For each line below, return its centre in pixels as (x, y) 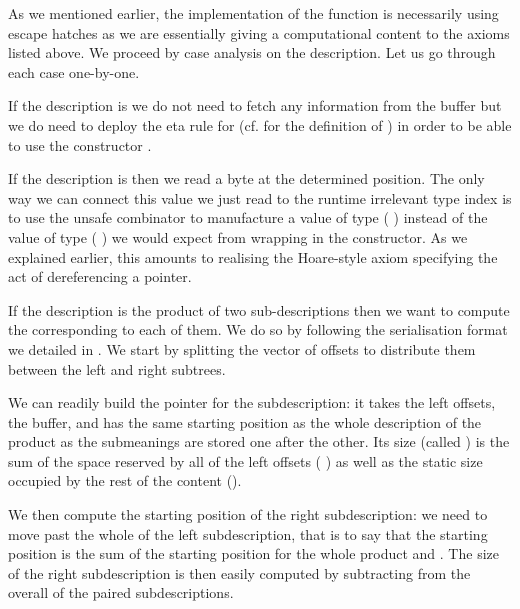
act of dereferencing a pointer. (100, 276)
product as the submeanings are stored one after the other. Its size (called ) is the (259, 441)
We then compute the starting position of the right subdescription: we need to (248, 514)
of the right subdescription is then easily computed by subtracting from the (239, 572)
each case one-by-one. (74, 71)
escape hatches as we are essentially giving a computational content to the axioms (259, 32)
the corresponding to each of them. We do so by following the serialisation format (258, 329)
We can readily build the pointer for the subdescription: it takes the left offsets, (252, 402)
